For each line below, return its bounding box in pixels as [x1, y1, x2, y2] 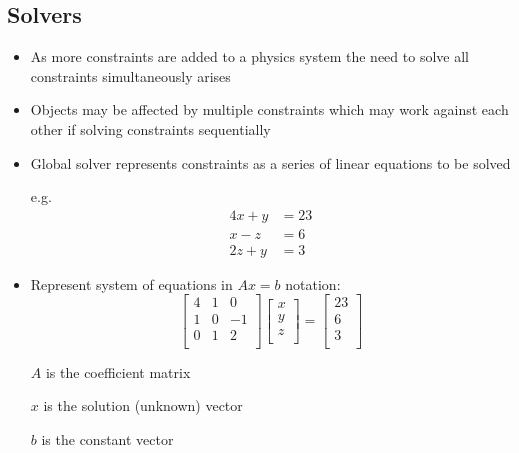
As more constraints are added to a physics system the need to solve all [30, 46, 469, 67]
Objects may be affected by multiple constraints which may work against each [30, 99, 509, 120]
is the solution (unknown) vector [43, 395, 243, 416]
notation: [285, 273, 341, 294]
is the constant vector [41, 428, 174, 449]
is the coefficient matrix [45, 361, 191, 382]
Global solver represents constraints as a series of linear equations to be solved [30, 152, 511, 173]
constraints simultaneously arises [30, 65, 231, 86]
